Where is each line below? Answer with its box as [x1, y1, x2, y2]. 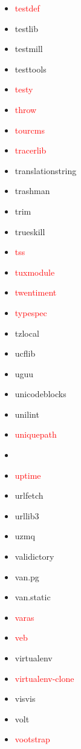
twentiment [15, 286, 57, 299]
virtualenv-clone [15, 672, 74, 684]
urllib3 [15, 509, 39, 522]
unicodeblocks [15, 387, 66, 400]
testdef [15, 2, 40, 14]
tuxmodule [15, 265, 55, 278]
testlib [15, 22, 38, 34]
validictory [15, 550, 54, 563]
